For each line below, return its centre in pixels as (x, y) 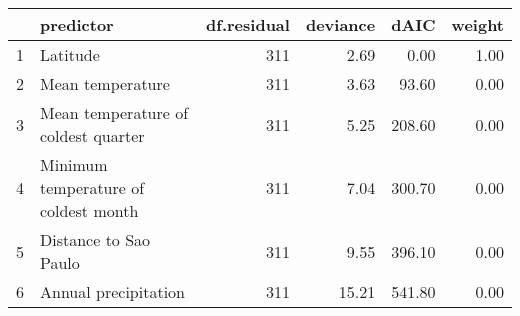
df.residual (248, 24)
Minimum (74, 164)
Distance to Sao (95, 239)
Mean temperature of (114, 112)
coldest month (89, 210)
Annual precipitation (112, 291)
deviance (340, 24)
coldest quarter (92, 135)
